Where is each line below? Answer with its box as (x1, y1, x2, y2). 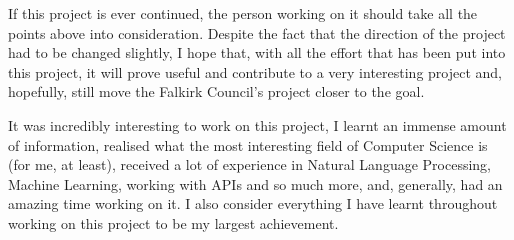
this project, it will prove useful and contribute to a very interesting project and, (8, 61, 503, 82)
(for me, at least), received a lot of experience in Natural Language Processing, (8, 154, 492, 175)
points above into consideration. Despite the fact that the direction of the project (8, 22, 506, 43)
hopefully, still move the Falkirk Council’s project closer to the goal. (8, 81, 425, 102)
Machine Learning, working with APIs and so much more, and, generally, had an (8, 173, 503, 194)
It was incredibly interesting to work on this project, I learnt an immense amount (8, 114, 507, 135)
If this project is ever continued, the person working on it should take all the (8, 3, 478, 23)
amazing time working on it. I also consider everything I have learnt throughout (8, 193, 498, 214)
